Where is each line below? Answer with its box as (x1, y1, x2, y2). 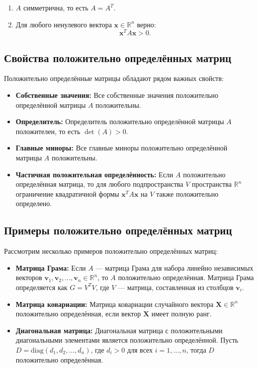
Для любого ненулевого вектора (15, 19, 112, 29)
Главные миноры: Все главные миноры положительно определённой (15, 143, 228, 153)
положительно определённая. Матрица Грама (118, 272, 254, 283)
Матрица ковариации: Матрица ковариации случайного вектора (15, 298, 214, 309)
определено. (15, 198, 52, 209)
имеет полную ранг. (151, 308, 212, 319)
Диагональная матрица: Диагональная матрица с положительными (15, 325, 223, 335)
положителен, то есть (15, 126, 81, 136)
